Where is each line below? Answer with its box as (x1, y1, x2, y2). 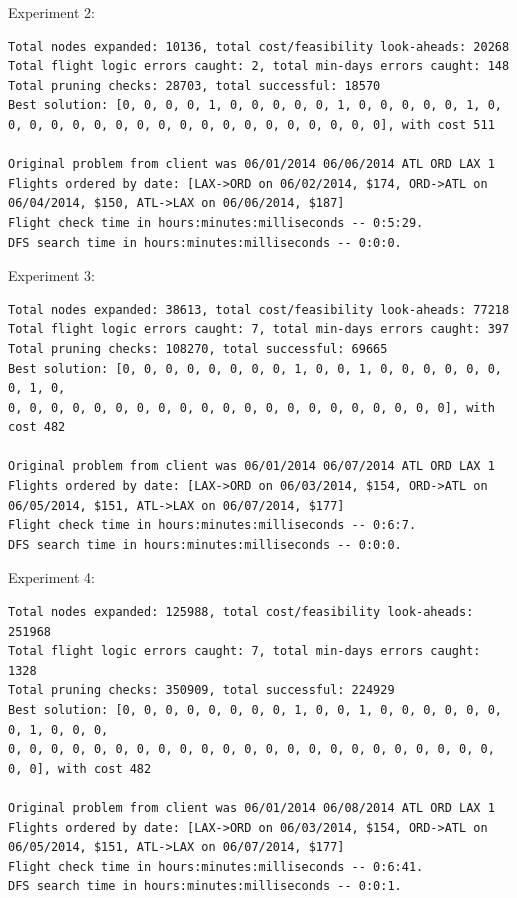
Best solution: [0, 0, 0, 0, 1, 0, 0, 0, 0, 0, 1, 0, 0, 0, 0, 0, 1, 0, (8, 98, 502, 113)
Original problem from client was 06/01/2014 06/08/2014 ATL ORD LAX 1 (8, 800, 495, 815)
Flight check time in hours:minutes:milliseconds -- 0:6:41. (8, 859, 424, 874)
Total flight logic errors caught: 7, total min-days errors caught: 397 (8, 322, 510, 337)
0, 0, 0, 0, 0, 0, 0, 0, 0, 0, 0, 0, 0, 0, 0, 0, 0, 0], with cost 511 (8, 117, 495, 132)
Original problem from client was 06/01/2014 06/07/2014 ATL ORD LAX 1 (8, 459, 495, 474)
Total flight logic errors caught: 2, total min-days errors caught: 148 (8, 59, 510, 74)
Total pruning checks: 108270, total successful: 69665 (8, 341, 388, 356)
